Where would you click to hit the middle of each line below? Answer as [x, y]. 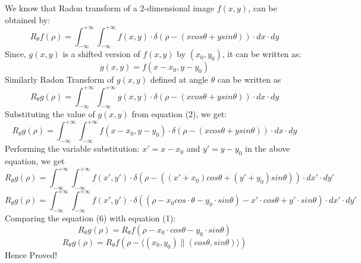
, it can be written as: [262, 54]
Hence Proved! [31, 254]
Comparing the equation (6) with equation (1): [90, 218]
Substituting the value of [50, 114]
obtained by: [28, 19]
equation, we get [35, 161]
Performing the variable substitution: [72, 148]
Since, [15, 54]
